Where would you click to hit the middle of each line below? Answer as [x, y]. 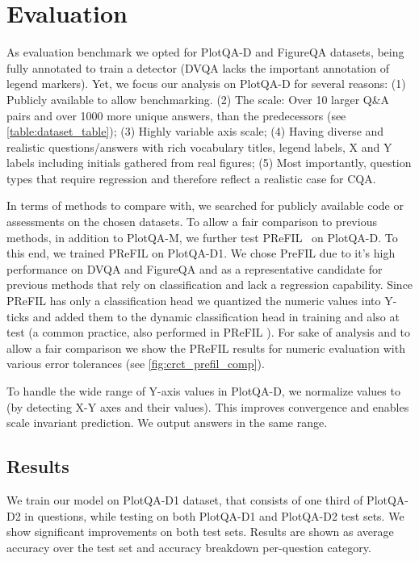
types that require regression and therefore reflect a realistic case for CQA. [191, 178]
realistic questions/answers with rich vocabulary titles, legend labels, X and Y [199, 147]
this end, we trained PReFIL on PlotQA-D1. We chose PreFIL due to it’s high [201, 253]
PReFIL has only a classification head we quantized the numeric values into [194, 301]
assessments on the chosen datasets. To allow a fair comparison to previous [192, 222]
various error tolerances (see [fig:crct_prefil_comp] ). [136, 364]
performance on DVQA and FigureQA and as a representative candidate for [195, 268]
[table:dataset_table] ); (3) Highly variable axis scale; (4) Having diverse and [195, 131]
